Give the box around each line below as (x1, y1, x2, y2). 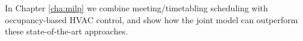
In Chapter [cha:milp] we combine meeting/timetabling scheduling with (5, 2, 268, 14)
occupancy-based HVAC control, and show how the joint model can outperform (5, 13, 298, 26)
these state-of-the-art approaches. (5, 25, 128, 37)
